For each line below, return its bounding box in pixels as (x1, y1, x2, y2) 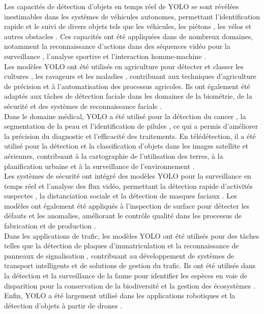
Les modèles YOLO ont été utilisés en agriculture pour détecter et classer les (4, 61, 244, 71)
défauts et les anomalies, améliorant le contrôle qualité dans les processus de (4, 210, 242, 221)
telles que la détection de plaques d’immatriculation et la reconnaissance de (4, 240, 239, 251)
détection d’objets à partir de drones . (4, 300, 123, 310)
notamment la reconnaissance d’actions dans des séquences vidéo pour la (4, 41, 230, 51)
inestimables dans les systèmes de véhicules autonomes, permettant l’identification (4, 11, 260, 21)
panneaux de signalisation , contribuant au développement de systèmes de (4, 250, 234, 261)
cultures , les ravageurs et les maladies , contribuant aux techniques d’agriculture (4, 71, 256, 81)
